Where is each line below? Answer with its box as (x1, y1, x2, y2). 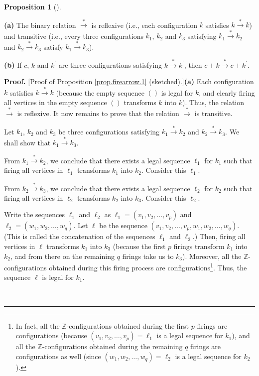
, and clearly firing (199, 87, 255, 98)
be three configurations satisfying (58, 126, 160, 136)
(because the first (113, 241, 166, 251)
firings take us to (122, 251, 174, 261)
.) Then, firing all (192, 231, 246, 242)
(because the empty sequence (56, 87, 144, 98)
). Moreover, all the (182, 251, 242, 261)
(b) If (4, 59, 22, 70)
